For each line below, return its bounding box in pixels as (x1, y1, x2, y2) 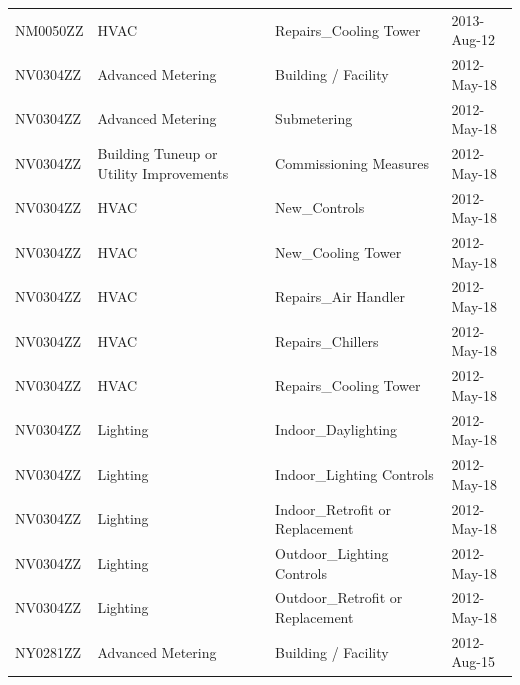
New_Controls (275, 197, 365, 218)
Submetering (275, 108, 353, 129)
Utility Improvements (97, 162, 229, 183)
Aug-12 (451, 29, 496, 50)
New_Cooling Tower (275, 241, 402, 262)
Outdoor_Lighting (275, 543, 389, 563)
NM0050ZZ (15, 19, 84, 40)
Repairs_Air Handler (275, 286, 406, 307)
